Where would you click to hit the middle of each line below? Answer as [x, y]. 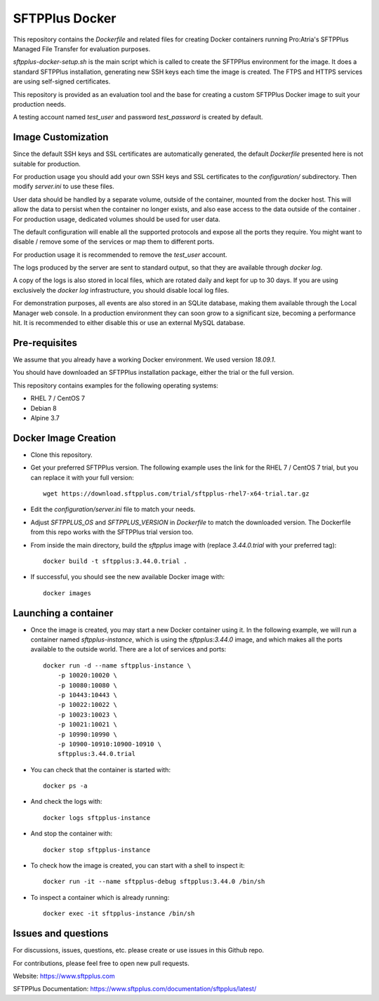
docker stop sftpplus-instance [97, 850]
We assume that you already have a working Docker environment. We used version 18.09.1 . [145, 359]
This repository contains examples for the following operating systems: [116, 385]
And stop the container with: [72, 834]
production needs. [40, 104]
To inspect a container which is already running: [100, 897]
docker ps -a [65, 786]
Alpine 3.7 [45, 418]
